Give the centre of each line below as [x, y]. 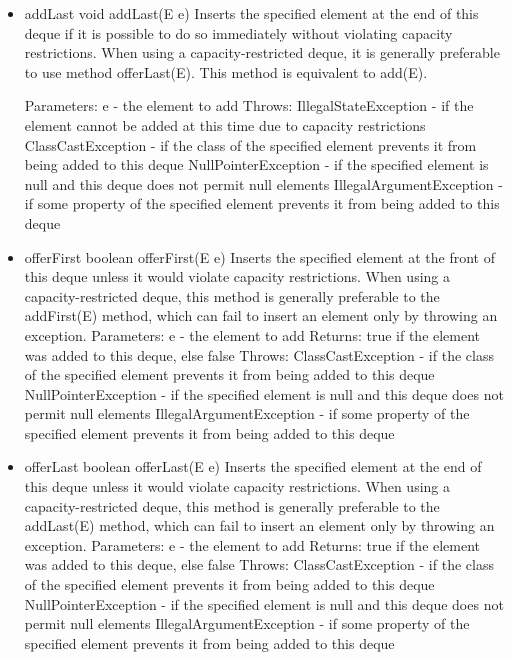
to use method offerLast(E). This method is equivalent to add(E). [226, 71]
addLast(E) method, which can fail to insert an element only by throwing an [259, 525]
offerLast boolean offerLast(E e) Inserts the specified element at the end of [253, 466]
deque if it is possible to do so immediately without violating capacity [238, 32]
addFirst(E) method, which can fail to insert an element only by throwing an [261, 315]
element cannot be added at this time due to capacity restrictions [225, 124]
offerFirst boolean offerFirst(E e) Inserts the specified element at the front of [259, 256]
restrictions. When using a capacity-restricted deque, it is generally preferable [262, 52]
